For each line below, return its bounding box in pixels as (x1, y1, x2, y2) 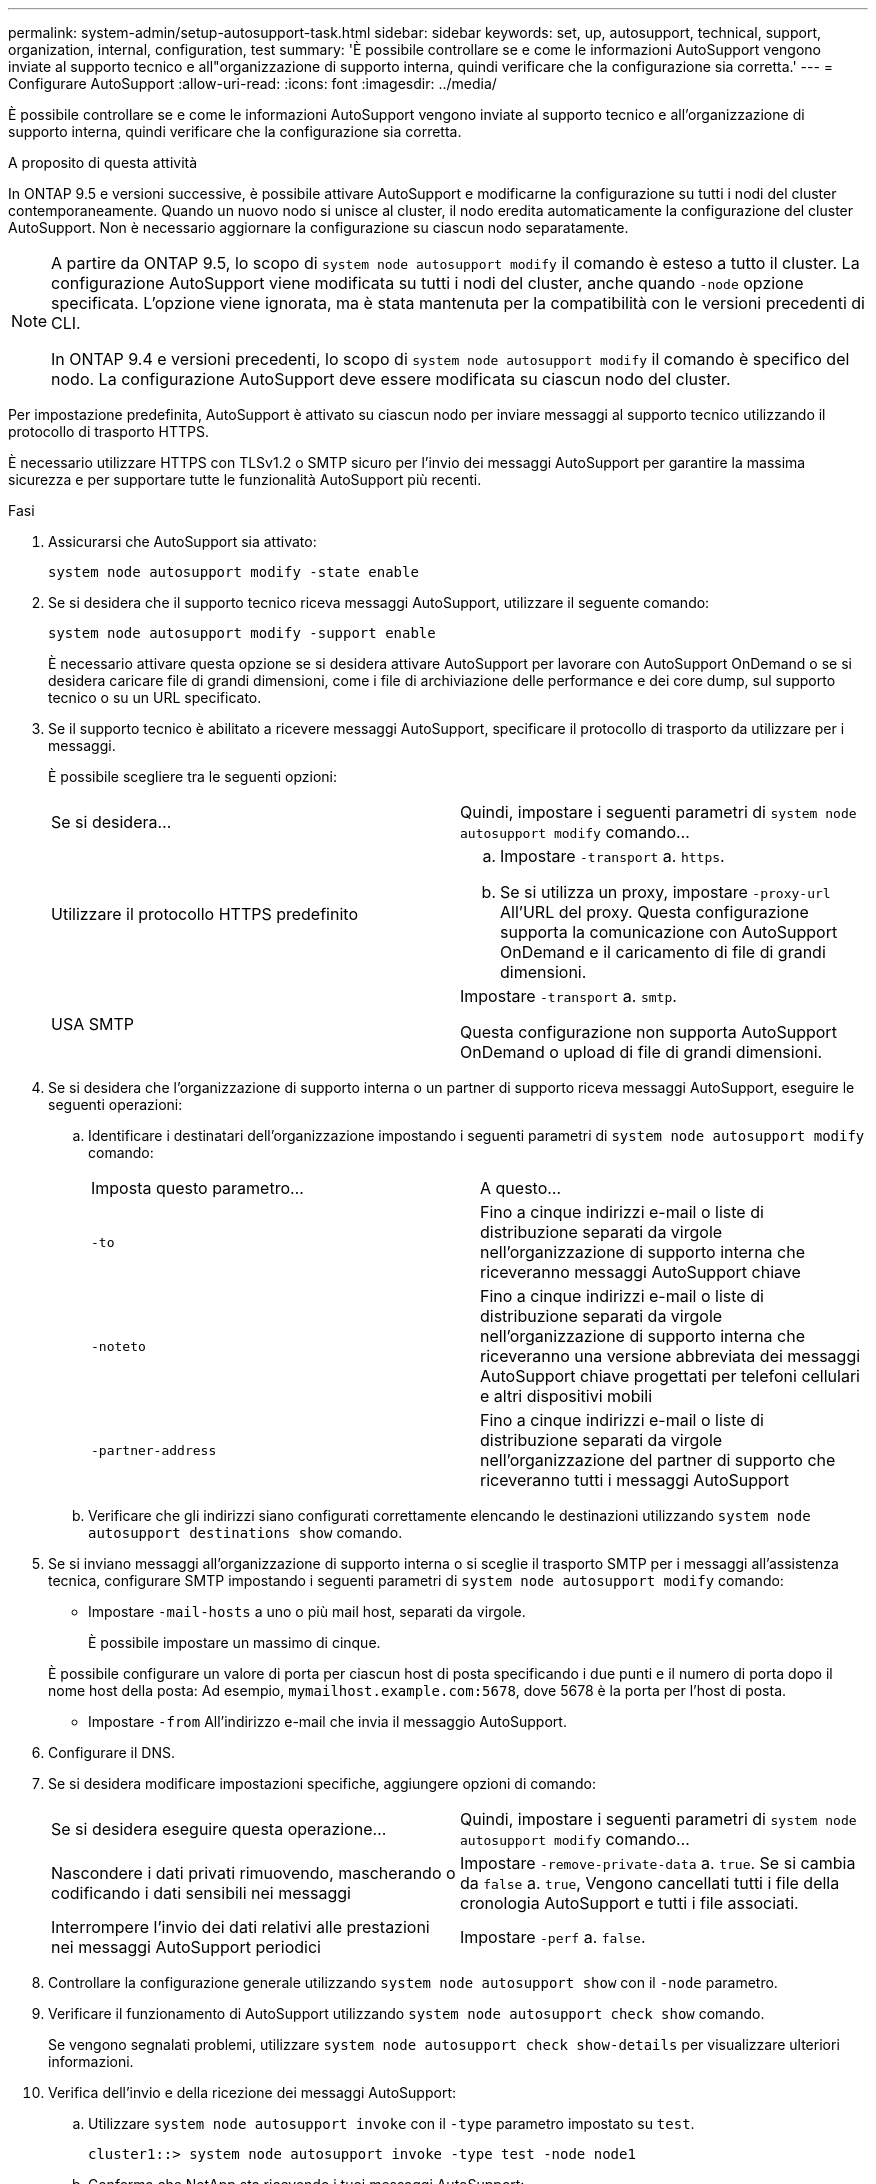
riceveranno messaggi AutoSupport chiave (480, 1262, 801, 1282)
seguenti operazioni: (48, 1096, 183, 1113)
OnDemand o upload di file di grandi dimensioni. (460, 1042, 823, 1062)
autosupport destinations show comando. (88, 1524, 403, 1541)
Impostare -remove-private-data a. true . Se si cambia (460, 1853, 856, 1873)
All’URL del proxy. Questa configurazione (500, 902, 809, 922)
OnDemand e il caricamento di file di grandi (500, 942, 826, 962)
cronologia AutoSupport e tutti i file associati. (460, 1893, 799, 1913)
